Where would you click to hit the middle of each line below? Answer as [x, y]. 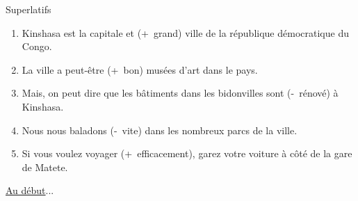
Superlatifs [29, 9]
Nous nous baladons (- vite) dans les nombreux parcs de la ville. [160, 130]
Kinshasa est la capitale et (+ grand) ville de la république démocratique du [185, 32]
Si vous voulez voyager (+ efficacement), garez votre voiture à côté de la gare [187, 153]
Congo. [37, 46]
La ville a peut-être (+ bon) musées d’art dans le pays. [140, 69]
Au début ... [30, 190]
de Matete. [45, 167]
